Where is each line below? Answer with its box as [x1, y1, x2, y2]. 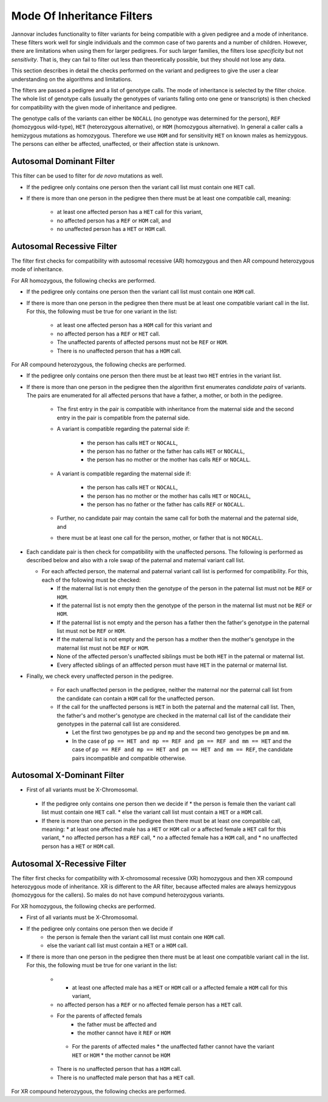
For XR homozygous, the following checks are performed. [11, 903, 156, 910]
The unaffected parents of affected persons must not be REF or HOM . [56, 339, 228, 346]
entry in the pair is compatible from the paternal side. [56, 414, 190, 421]
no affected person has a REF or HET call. [56, 330, 160, 337]
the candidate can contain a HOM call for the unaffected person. [56, 695, 215, 702]
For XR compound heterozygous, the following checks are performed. [11, 1087, 186, 1095]
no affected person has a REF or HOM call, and [56, 216, 171, 224]
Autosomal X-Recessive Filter [11, 858, 127, 869]
